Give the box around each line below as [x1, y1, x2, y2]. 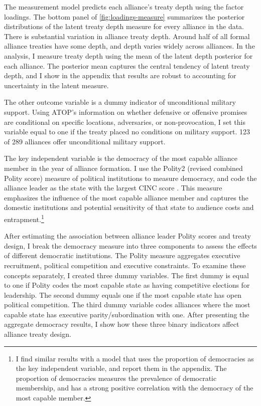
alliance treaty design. [4, 329, 71, 339]
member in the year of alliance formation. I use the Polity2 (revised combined [4, 162, 243, 173]
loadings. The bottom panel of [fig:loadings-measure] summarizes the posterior [4, 11, 245, 22]
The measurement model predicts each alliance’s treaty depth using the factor [4, 2, 244, 12]
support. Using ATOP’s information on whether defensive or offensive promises [4, 106, 247, 117]
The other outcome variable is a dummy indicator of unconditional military [4, 97, 236, 107]
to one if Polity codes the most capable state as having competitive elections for [4, 280, 250, 290]
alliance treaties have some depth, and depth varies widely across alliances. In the [4, 41, 255, 51]
